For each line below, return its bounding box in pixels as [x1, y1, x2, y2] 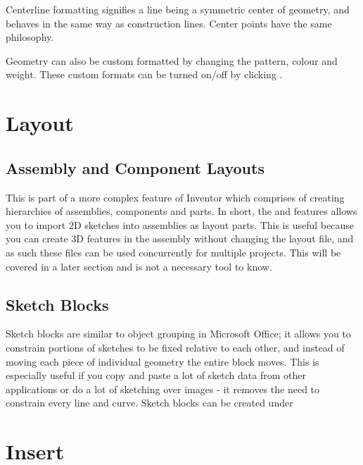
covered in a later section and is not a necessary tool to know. [6, 259, 272, 273]
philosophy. [6, 30, 54, 44]
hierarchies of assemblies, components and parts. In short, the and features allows [6, 204, 357, 218]
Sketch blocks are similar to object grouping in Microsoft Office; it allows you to [6, 326, 351, 341]
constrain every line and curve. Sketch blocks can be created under [6, 395, 293, 410]
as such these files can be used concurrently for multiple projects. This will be [6, 244, 341, 259]
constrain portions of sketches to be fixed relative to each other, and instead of [6, 340, 345, 354]
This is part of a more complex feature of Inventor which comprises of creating [6, 190, 345, 204]
